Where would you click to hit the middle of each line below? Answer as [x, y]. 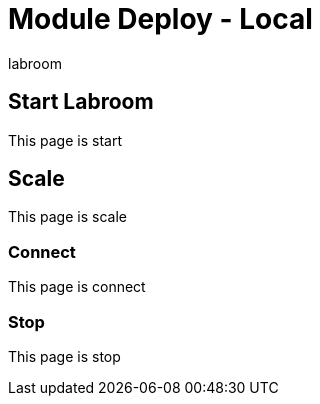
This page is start [65, 140]
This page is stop [64, 356]
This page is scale [67, 217]
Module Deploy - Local [160, 19]
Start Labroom [81, 102]
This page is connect [77, 287]
